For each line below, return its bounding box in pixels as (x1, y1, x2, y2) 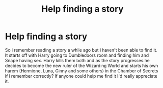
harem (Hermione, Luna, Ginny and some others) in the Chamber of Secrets (5, 67, 159, 74)
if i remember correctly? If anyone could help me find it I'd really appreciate (5, 73, 158, 79)
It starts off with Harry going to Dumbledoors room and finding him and (5, 52, 149, 58)
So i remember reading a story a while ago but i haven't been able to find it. (5, 47, 158, 53)
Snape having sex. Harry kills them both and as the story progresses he (5, 57, 150, 63)
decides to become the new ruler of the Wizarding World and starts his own (5, 63, 158, 68)
